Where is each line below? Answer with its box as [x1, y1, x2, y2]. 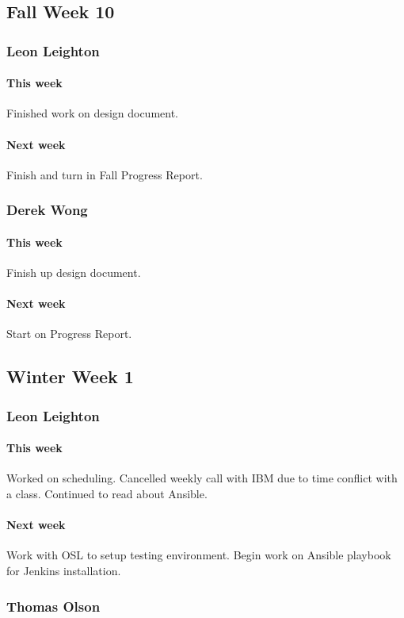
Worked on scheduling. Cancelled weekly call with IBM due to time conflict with [6, 470, 398, 486]
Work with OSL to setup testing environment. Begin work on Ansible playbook [6, 547, 391, 563]
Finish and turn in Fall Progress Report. [6, 166, 203, 182]
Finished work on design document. [6, 105, 179, 121]
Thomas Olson [6, 596, 101, 616]
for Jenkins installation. [6, 562, 121, 579]
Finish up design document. [6, 264, 141, 281]
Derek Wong [6, 200, 88, 220]
